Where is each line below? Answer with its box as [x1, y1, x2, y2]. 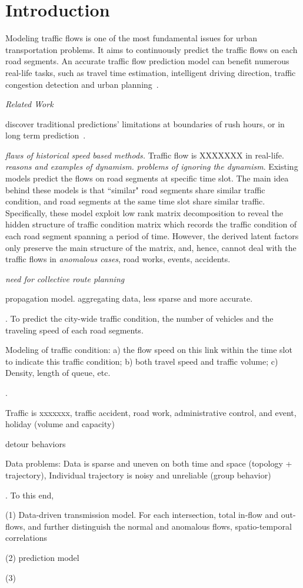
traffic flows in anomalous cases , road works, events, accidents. [5, 253, 231, 265]
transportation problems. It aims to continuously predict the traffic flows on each [5, 43, 298, 55]
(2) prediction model [5, 551, 79, 563]
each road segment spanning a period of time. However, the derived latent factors [5, 230, 299, 242]
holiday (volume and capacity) [5, 418, 115, 430]
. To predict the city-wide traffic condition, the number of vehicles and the [5, 312, 274, 324]
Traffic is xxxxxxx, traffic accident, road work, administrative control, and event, [5, 406, 297, 418]
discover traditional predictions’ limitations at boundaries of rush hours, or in [5, 117, 285, 130]
